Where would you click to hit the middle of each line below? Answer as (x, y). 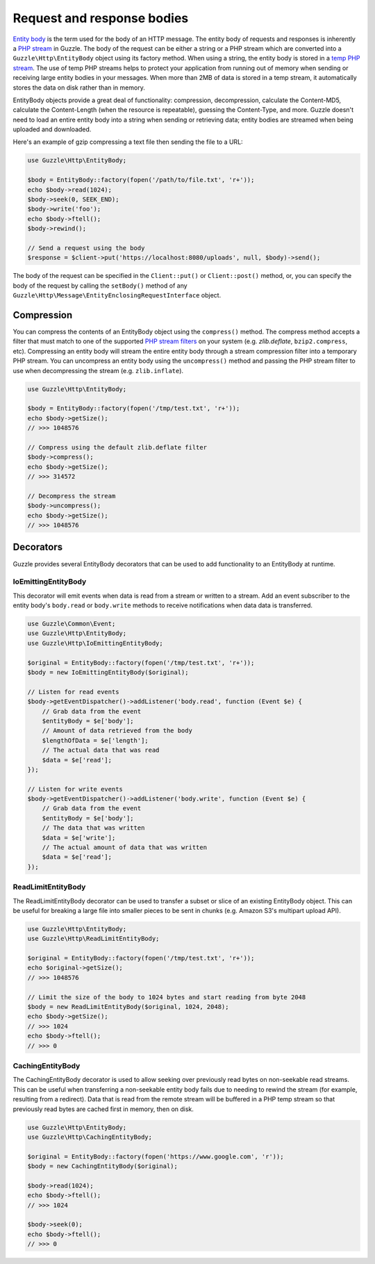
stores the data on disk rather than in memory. (79, 88)
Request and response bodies (101, 18)
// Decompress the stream (72, 496)
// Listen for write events (75, 789)
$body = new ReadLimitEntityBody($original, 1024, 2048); (128, 1007)
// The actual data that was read (101, 750)
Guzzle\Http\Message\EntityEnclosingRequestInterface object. (117, 295)
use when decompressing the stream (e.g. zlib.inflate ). (98, 370)
